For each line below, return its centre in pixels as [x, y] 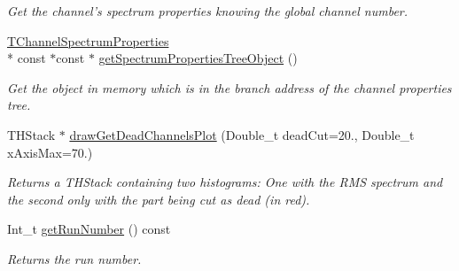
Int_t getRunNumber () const [89, 229]
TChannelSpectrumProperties [88, 40]
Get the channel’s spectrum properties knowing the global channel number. [208, 11]
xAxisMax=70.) [50, 152]
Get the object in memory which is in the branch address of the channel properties [229, 87]
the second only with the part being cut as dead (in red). [159, 199]
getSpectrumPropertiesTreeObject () [198, 58]
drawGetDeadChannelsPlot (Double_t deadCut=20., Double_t [242, 134]
